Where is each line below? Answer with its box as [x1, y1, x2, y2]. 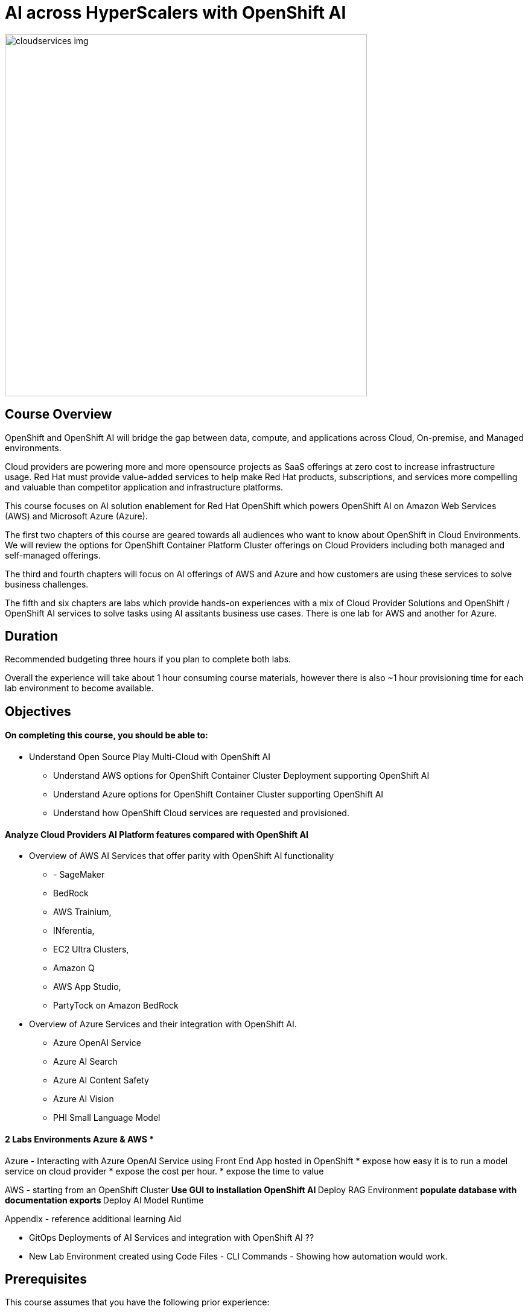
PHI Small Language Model [53, 1112, 161, 1123]
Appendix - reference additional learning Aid [5, 1213, 182, 1224]
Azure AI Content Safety [53, 1075, 149, 1086]
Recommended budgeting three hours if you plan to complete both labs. [5, 654, 291, 665]
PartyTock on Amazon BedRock [53, 1000, 179, 1011]
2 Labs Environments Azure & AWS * [5, 1133, 154, 1144]
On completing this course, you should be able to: [5, 730, 208, 741]
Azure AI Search [53, 1056, 118, 1067]
